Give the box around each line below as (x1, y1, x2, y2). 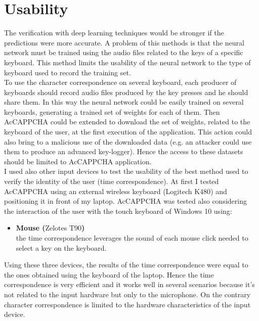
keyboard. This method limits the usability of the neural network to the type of (4, 57, 251, 67)
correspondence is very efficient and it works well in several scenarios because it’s (4, 279, 255, 290)
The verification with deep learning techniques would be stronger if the (4, 27, 224, 38)
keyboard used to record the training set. (4, 67, 131, 77)
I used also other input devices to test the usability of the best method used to (4, 166, 248, 176)
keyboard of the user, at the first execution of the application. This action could (4, 126, 252, 137)
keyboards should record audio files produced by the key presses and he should (4, 86, 248, 97)
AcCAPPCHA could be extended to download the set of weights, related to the (4, 116, 250, 127)
